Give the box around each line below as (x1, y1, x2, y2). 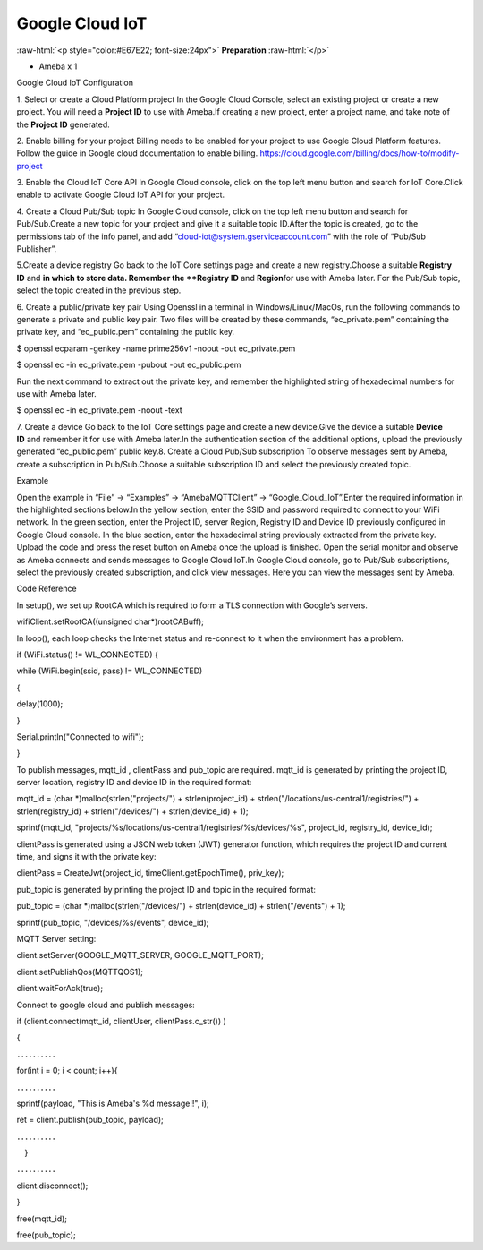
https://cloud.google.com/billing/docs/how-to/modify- (259, 148, 460, 158)
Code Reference (16, 583, 77, 595)
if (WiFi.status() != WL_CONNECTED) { (16, 649, 158, 660)
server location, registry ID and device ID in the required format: (16, 777, 252, 788)
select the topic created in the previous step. (16, 285, 182, 295)
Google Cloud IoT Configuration (16, 77, 134, 89)
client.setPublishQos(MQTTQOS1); (16, 966, 143, 977)
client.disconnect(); (16, 1180, 89, 1191)
